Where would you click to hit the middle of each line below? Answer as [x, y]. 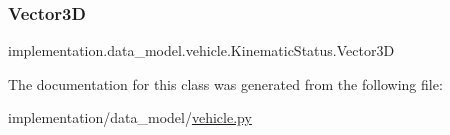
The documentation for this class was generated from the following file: [225, 83]
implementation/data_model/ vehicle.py [130, 117]
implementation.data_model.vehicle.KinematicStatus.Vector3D [201, 50]
